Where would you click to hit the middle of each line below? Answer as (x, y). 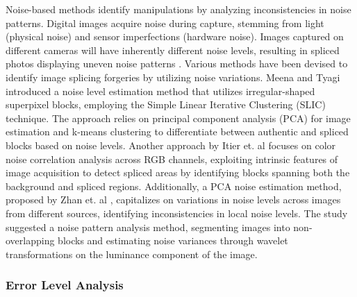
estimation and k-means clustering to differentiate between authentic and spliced (177, 131)
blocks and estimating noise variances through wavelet (173, 240)
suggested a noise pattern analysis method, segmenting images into (148, 227)
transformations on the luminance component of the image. (132, 254)
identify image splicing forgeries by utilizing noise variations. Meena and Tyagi (173, 77)
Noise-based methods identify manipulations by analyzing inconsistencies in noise (178, 9)
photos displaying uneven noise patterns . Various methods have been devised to (177, 63)
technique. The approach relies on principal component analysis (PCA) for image (178, 118)
